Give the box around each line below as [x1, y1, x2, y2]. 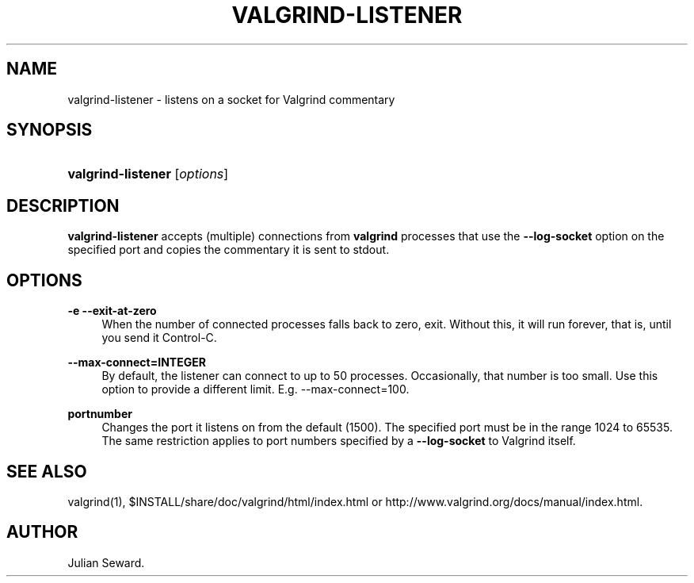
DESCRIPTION [6, 195, 120, 216]
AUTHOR [6, 522, 78, 543]
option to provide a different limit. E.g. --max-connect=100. [101, 382, 410, 397]
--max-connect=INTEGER [67, 355, 206, 370]
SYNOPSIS [6, 120, 93, 140]
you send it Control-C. [101, 331, 217, 345]
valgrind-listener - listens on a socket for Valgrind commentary [67, 92, 395, 106]
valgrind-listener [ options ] [67, 166, 229, 182]
